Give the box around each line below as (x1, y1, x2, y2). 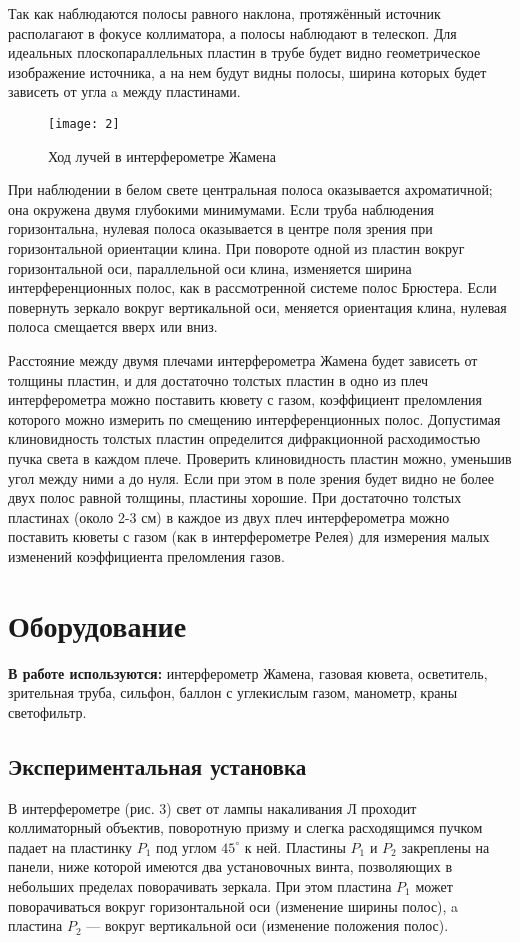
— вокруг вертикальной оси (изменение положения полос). (86, 915, 449, 936)
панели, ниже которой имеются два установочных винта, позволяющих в (8, 856, 453, 877)
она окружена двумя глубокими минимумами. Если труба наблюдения (8, 198, 434, 219)
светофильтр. (8, 701, 87, 722)
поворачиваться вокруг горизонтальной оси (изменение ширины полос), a (8, 895, 459, 916)
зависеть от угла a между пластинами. (8, 81, 241, 102)
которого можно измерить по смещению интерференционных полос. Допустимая (8, 408, 501, 429)
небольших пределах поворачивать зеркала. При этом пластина (8, 875, 392, 896)
